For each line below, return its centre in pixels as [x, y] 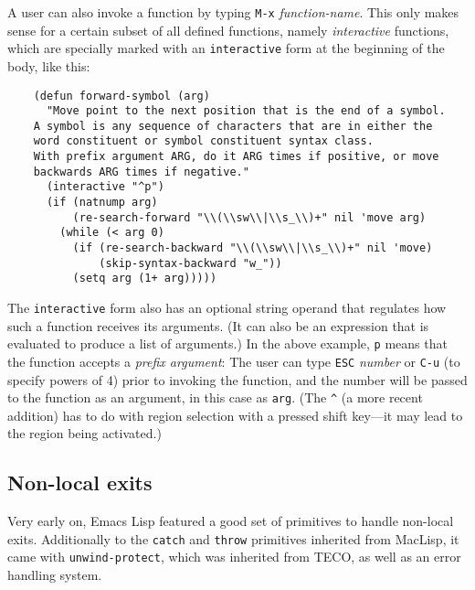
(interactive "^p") [105, 187]
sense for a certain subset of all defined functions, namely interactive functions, [228, 30]
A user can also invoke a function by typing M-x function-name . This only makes [233, 12]
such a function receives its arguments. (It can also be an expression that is [218, 325]
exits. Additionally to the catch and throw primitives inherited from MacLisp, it [233, 538]
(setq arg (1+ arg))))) [145, 279]
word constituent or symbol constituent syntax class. [203, 141]
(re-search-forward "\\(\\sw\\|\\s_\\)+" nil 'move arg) [249, 217]
